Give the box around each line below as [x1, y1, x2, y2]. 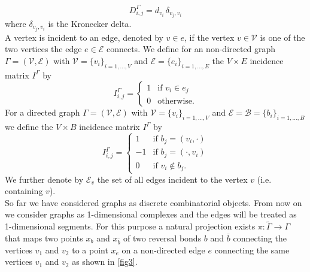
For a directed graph [5, 106, 80, 119]
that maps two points [5, 231, 83, 244]
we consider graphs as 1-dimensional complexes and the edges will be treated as [5, 208, 297, 220]
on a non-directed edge [121, 243, 205, 256]
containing [5, 185, 43, 197]
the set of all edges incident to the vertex [97, 173, 248, 185]
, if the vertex [184, 31, 235, 43]
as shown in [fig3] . [72, 255, 138, 268]
